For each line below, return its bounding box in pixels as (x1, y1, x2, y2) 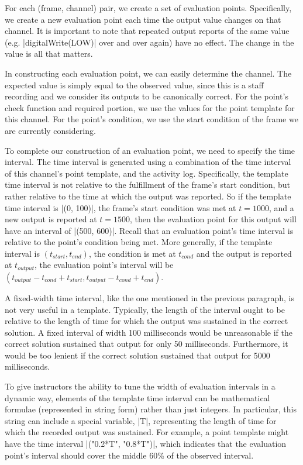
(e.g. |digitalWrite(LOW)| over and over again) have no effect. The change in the (5, 36, 294, 48)
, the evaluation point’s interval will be (34, 259, 174, 271)
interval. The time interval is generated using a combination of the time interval (5, 156, 291, 168)
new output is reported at (5, 213, 97, 225)
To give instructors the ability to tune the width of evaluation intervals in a (5, 380, 276, 392)
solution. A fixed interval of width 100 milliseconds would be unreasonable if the (5, 326, 292, 338)
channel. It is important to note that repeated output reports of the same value (5, 25, 290, 37)
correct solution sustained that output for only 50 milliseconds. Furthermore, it (5, 337, 288, 350)
